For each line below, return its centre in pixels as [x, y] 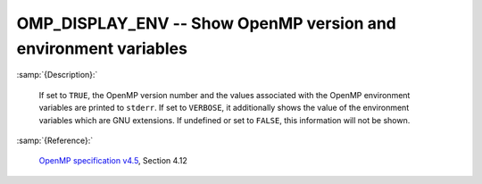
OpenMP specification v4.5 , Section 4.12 [113, 161]
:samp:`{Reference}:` [55, 140]
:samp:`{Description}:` [57, 75]
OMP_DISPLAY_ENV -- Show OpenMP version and [207, 23]
